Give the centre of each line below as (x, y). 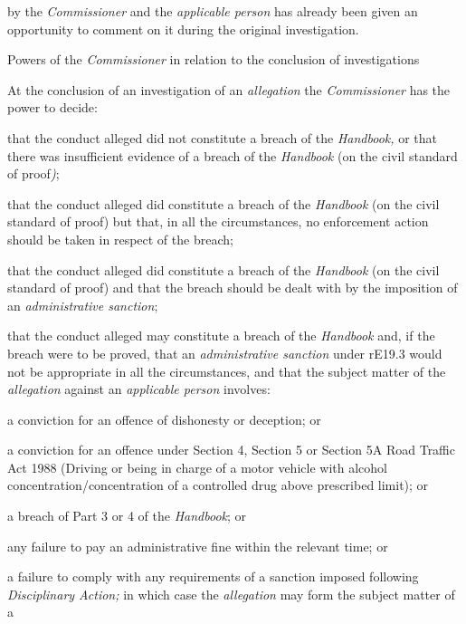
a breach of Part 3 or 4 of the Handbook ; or (127, 516)
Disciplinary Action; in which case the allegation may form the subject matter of (231, 594)
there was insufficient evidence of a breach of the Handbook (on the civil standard (233, 155)
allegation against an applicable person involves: (139, 389)
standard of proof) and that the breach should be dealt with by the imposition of (233, 288)
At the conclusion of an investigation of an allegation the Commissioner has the (229, 89)
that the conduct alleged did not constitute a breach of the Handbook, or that (223, 137)
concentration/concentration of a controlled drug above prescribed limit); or (218, 485)
